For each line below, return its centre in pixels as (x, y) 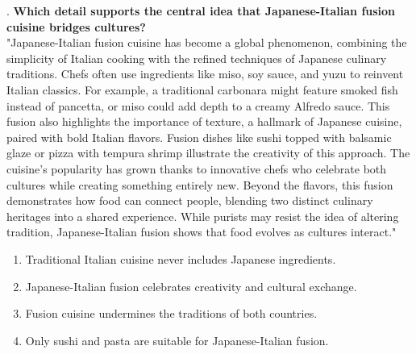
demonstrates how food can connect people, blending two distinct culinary (190, 200)
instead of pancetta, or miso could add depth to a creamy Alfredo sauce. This (198, 105)
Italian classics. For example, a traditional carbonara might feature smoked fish (202, 89)
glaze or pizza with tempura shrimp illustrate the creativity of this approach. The (208, 153)
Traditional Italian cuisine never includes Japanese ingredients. (181, 258)
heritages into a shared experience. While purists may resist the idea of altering (203, 216)
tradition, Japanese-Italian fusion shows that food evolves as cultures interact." (202, 232)
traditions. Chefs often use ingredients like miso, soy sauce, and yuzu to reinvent (205, 74)
